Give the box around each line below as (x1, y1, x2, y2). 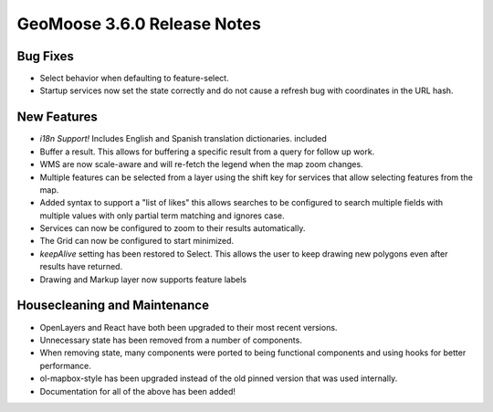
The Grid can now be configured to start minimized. (39, 236, 235, 247)
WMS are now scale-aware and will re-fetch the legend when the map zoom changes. (39, 159, 364, 170)
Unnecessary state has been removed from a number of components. (39, 334, 303, 345)
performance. (39, 360, 91, 371)
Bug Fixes (16, 48, 75, 64)
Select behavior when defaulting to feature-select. (39, 73, 229, 84)
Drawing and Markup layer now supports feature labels (39, 274, 246, 285)
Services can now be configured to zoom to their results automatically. (39, 223, 306, 234)
